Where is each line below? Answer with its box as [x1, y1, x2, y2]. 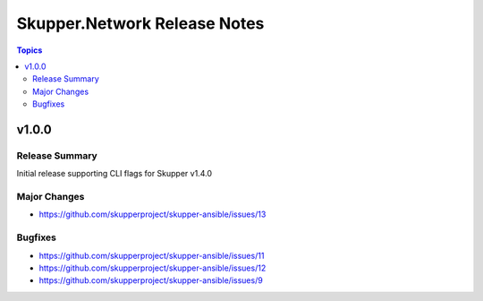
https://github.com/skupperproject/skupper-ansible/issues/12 [38, 262, 267, 273]
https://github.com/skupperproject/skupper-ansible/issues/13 [38, 209, 267, 219]
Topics [16, 45, 43, 56]
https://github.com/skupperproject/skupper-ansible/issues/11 [38, 250, 265, 261]
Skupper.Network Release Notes [16, 13, 265, 33]
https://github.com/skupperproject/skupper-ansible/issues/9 [38, 275, 263, 286]
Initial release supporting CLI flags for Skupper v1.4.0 [16, 168, 212, 179]
